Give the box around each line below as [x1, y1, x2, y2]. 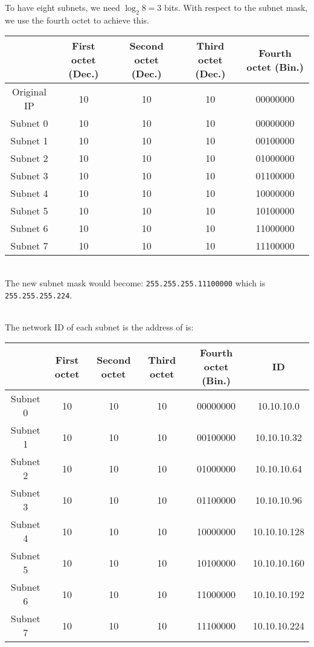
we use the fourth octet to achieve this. [5, 13, 149, 26]
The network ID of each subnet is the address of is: [5, 320, 194, 333]
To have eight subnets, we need [5, 1, 120, 13]
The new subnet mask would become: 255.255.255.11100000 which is [5, 276, 266, 289]
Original [11, 85, 46, 99]
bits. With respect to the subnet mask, [164, 1, 308, 13]
